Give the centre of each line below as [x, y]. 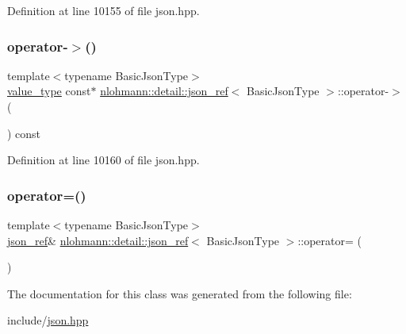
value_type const [49, 91]
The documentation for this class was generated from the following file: [180, 293]
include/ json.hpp [48, 320]
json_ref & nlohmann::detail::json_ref [98, 240]
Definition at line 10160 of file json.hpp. [103, 160]
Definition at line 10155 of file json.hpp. [103, 10]
